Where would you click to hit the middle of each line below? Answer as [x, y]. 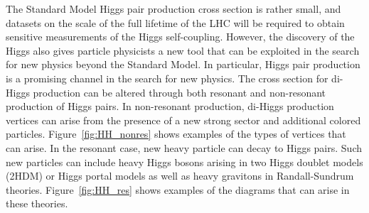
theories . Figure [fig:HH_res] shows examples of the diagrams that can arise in [178, 189]
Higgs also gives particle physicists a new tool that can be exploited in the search [183, 50]
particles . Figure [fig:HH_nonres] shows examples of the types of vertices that [176, 134]
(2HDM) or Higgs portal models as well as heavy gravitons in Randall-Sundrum [180, 176]
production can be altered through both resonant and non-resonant [180, 92]
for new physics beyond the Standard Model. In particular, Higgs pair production [183, 64]
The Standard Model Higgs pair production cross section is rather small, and [173, 9]
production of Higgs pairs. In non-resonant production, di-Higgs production [170, 106]
